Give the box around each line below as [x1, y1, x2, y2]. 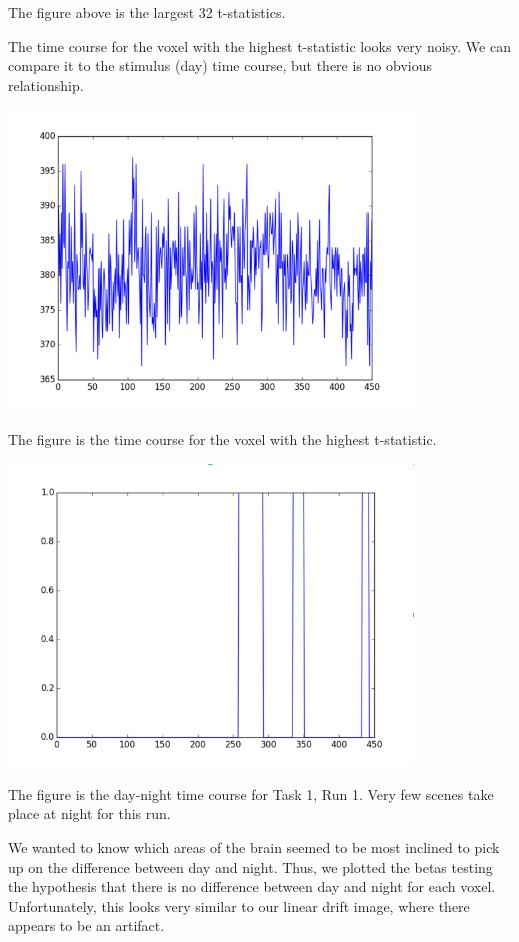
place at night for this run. [8, 803, 171, 824]
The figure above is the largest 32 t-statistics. [8, 2, 286, 22]
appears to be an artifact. [8, 915, 165, 936]
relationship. [8, 74, 84, 95]
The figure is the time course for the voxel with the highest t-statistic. [8, 429, 437, 450]
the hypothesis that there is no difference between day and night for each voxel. [8, 876, 496, 897]
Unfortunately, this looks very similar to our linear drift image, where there [8, 895, 470, 916]
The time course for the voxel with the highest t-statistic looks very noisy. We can [8, 35, 511, 56]
